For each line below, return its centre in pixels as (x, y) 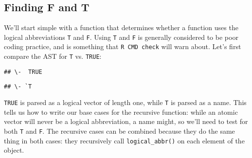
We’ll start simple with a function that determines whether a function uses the (121, 27)
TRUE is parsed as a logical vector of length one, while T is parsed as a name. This (125, 102)
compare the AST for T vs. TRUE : (53, 56)
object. (14, 150)
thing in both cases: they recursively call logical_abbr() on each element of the (124, 140)
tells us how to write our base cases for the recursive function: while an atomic (121, 112)
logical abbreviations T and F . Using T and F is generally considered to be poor (121, 37)
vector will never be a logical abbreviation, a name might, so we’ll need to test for (126, 121)
